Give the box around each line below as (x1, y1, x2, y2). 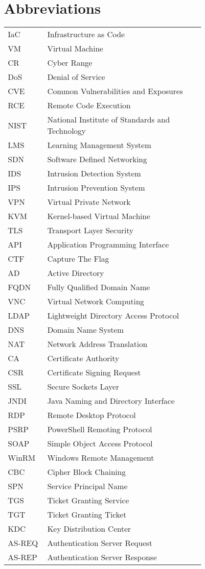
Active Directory (47, 267, 104, 279)
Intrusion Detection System (47, 168, 141, 179)
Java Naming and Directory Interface (47, 395, 175, 407)
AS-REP (8, 551, 37, 563)
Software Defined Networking (47, 153, 147, 165)
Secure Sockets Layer (47, 381, 119, 393)
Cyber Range (47, 57, 92, 69)
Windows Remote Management (47, 452, 154, 464)
